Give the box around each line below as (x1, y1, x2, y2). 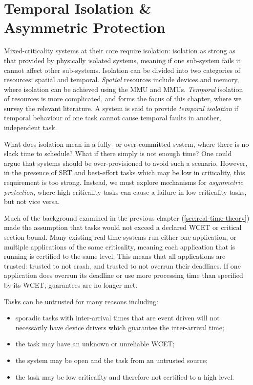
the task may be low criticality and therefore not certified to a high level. (15, 371, 234, 382)
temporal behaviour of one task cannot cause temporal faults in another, (4, 113, 221, 123)
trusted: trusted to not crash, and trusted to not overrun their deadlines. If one (4, 260, 241, 271)
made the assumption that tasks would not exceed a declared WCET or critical (4, 222, 242, 232)
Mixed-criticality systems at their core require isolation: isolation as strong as (4, 45, 235, 56)
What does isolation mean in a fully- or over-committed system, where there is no (4, 138, 249, 149)
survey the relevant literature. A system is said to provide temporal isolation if (4, 103, 238, 113)
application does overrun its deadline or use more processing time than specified (4, 270, 243, 280)
